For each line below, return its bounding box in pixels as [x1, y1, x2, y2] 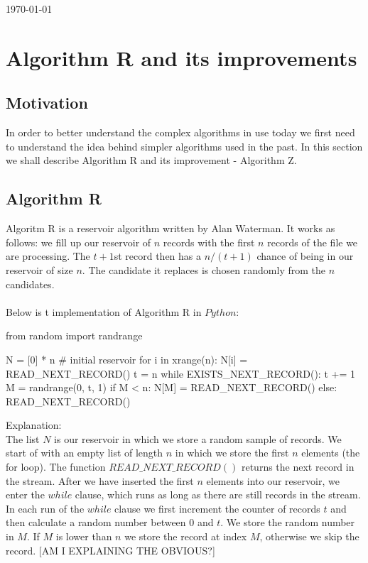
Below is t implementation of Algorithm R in [6, 304, 202, 319]
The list [6, 431, 40, 446]
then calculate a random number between [6, 515, 186, 530]
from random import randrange [6, 328, 143, 343]
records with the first [163, 234, 255, 249]
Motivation [6, 92, 88, 114]
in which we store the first [175, 445, 289, 460]
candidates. [6, 276, 55, 291]
